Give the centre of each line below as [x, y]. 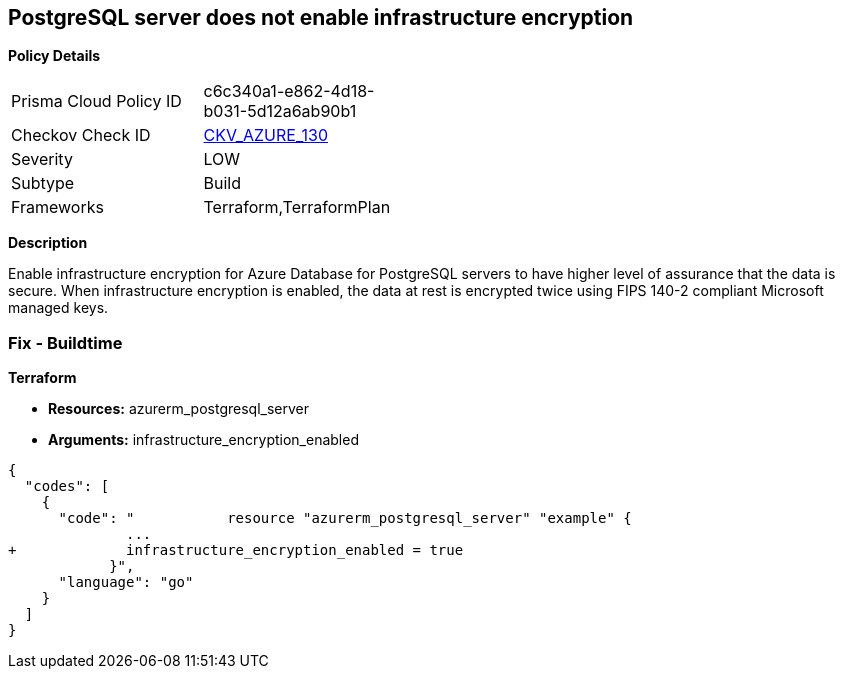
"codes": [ [67, 486]
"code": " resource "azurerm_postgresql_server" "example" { [345, 518]
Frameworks [57, 207]
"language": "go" [126, 582]
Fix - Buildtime [65, 342]
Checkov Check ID [81, 135]
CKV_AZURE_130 [265, 135]
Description [48, 243]
